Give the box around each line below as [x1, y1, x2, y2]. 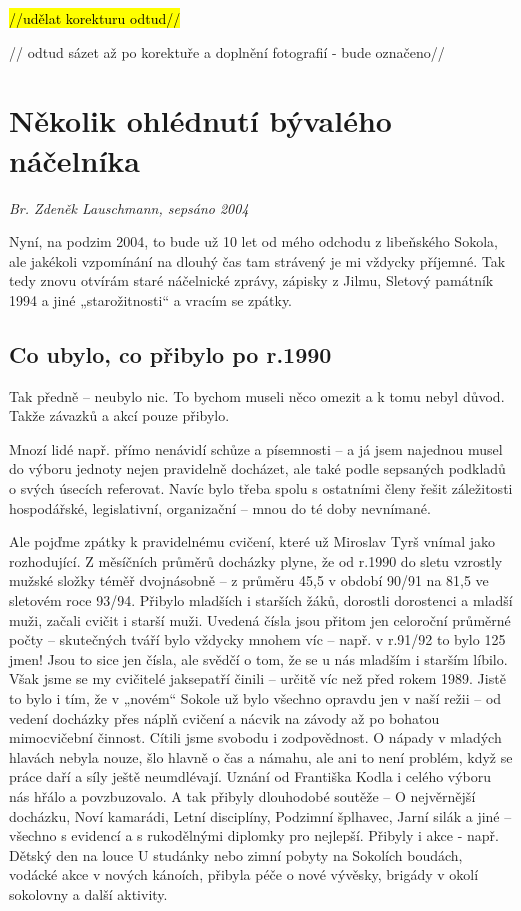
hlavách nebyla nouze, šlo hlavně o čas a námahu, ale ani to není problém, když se [9, 746, 513, 767]
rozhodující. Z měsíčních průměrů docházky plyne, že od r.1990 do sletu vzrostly [9, 550, 503, 571]
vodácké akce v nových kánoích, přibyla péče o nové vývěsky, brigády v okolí [9, 864, 479, 885]
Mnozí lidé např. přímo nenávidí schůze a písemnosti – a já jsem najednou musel [9, 438, 503, 459]
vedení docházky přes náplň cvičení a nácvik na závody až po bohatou [9, 707, 440, 728]
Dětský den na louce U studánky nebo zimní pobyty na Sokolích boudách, [9, 844, 463, 865]
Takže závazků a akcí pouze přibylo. [9, 405, 230, 426]
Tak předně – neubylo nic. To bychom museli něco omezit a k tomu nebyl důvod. [9, 385, 505, 406]
